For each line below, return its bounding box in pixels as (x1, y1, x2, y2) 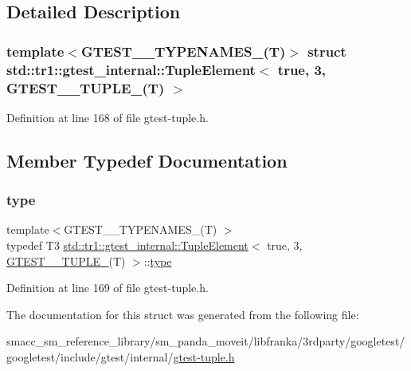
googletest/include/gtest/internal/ (6, 349, 174, 365)
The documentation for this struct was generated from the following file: (6, 306, 359, 322)
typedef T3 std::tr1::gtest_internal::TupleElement (6, 237, 249, 254)
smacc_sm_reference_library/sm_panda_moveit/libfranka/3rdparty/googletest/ (6, 333, 405, 349)
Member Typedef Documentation (6, 148, 288, 172)
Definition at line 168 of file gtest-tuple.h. (6, 109, 209, 125)
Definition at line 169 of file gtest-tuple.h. (6, 279, 209, 296)
